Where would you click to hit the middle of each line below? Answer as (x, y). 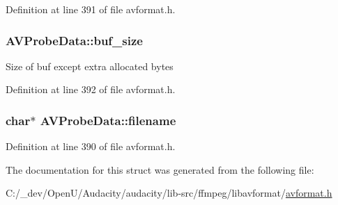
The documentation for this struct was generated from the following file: (160, 169)
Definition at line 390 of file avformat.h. (91, 146)
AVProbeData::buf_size (74, 40)
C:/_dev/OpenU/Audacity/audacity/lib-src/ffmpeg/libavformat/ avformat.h (169, 193)
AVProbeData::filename (108, 120)
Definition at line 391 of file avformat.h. (91, 9)
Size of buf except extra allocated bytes (90, 66)
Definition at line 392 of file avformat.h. (91, 89)
